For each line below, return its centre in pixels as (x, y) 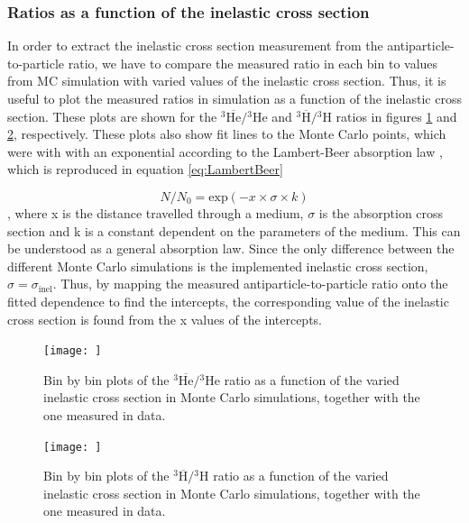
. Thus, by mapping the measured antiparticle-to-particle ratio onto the (250, 284)
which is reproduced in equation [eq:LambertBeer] (145, 169)
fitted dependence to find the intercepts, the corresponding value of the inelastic (228, 301)
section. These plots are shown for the (112, 116)
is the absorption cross (381, 212)
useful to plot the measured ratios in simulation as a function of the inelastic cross (234, 98)
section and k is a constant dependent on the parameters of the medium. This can (234, 230)
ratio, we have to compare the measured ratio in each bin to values (253, 63)
